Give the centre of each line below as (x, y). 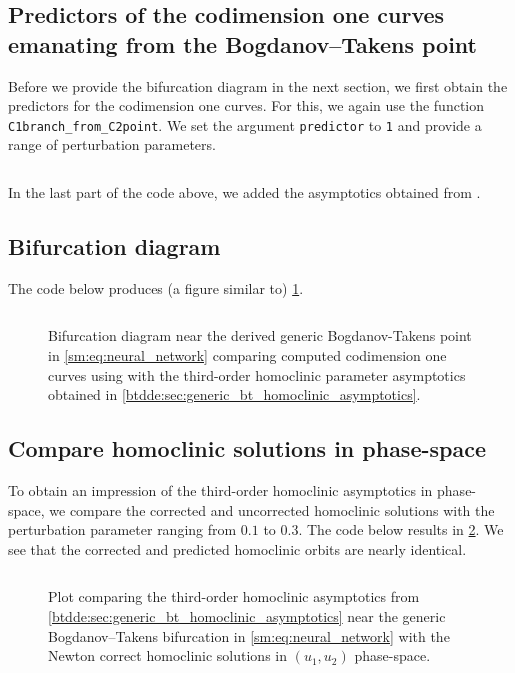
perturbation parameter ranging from (122, 529)
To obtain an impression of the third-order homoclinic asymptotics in (220, 490)
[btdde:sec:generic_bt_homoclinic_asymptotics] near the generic (247, 615)
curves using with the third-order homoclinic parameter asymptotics (257, 374)
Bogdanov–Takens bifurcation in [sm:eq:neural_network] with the (249, 635)
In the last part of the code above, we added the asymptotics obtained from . (244, 192)
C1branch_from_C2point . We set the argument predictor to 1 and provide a (245, 124)
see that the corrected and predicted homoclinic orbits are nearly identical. (237, 548)
